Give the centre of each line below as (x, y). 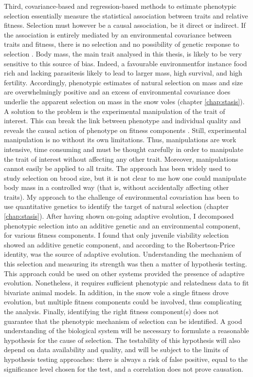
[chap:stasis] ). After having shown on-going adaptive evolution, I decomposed (119, 216)
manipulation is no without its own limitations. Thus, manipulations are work (120, 140)
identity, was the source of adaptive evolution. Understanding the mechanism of (123, 254)
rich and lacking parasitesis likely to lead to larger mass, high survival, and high (123, 73)
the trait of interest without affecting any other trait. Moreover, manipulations (121, 159)
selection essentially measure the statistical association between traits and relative (126, 15)
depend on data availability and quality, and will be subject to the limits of (116, 349)
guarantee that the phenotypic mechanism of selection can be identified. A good (123, 321)
